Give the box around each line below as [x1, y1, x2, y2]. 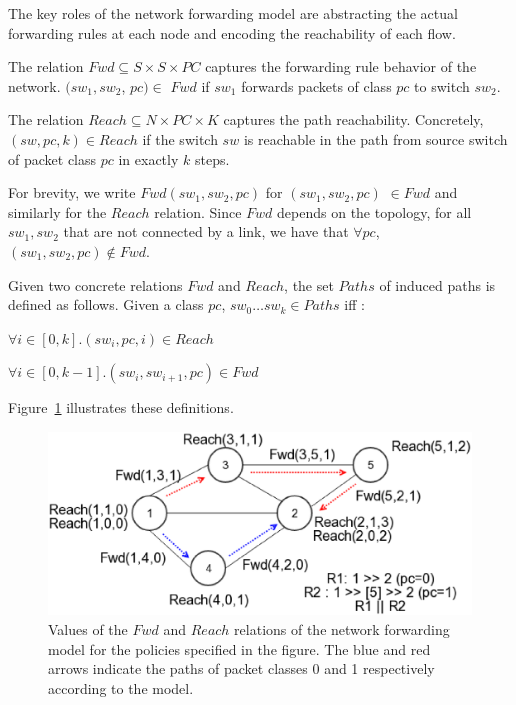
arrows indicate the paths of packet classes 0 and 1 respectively [48, 658, 435, 679]
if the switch [142, 128, 218, 149]
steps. [194, 148, 230, 169]
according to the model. [48, 677, 194, 698]
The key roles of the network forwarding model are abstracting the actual [8, 3, 458, 23]
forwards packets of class [241, 75, 392, 96]
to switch [414, 75, 470, 96]
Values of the [48, 618, 128, 639]
